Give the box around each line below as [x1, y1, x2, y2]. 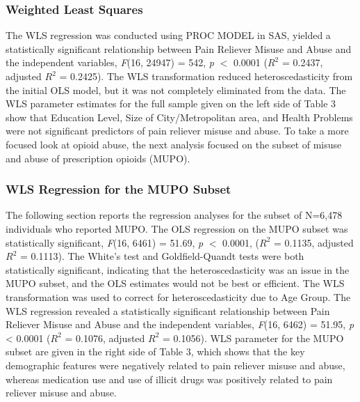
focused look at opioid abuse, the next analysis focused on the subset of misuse [6, 137, 342, 151]
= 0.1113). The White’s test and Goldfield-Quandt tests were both [19, 249, 304, 263]
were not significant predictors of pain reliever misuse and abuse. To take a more [6, 123, 349, 138]
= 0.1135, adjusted [273, 235, 354, 249]
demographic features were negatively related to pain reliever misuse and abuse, [6, 357, 345, 372]
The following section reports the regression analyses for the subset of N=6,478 [6, 208, 343, 222]
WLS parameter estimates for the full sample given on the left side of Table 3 [6, 96, 336, 111]
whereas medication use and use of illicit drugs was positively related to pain [6, 371, 333, 386]
